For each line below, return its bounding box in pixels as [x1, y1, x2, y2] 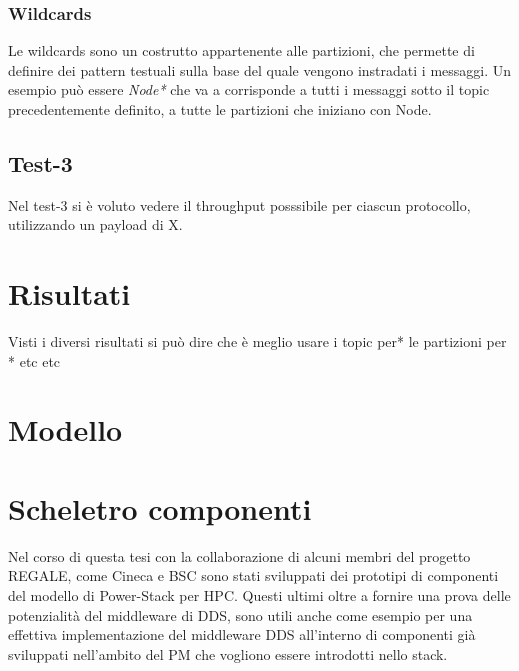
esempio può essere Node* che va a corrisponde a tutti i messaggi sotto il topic [8, 79, 490, 100]
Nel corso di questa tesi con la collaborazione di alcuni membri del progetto [8, 545, 471, 566]
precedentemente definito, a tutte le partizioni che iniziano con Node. [8, 99, 432, 119]
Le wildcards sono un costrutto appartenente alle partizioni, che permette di [8, 40, 475, 61]
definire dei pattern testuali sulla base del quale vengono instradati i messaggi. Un [8, 59, 512, 80]
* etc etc [8, 350, 61, 371]
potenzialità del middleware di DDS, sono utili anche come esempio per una [8, 604, 473, 625]
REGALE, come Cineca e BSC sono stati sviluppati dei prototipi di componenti [8, 565, 499, 586]
